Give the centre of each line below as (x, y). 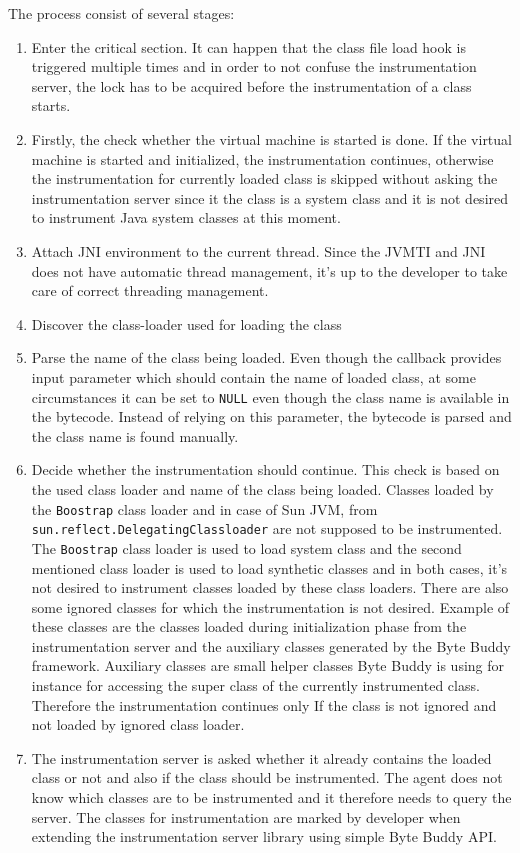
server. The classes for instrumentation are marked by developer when (246, 816)
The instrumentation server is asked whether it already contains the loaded (261, 757)
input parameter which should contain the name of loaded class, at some (253, 376)
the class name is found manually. (135, 435)
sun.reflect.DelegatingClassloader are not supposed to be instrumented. (267, 528)
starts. (51, 105)
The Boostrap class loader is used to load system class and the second (246, 547)
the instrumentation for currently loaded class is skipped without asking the (264, 178)
